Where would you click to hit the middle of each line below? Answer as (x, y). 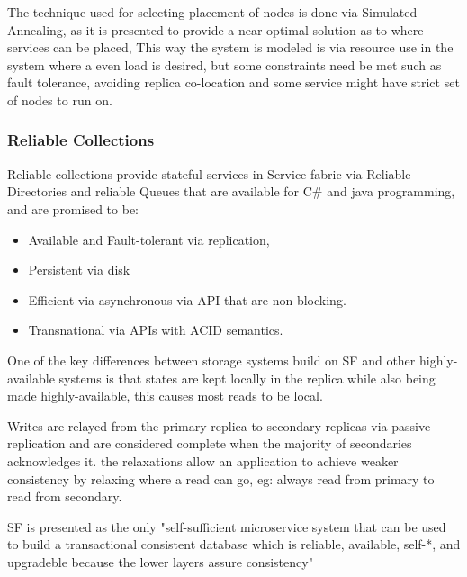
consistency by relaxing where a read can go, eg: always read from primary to (221, 478)
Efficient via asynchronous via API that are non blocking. (187, 299)
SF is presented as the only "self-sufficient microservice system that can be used (227, 526)
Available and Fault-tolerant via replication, (149, 239)
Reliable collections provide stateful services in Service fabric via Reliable (209, 173)
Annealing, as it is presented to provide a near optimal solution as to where (216, 29)
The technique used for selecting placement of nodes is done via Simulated (212, 12)
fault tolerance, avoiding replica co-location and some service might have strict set (233, 82)
